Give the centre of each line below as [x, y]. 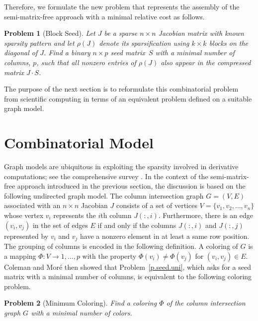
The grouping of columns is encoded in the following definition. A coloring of [121, 246]
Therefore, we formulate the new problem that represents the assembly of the [122, 6]
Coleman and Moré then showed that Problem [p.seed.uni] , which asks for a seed [128, 267]
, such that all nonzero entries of [86, 62]
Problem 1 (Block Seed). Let [50, 33]
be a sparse [121, 33]
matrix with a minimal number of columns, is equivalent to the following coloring [128, 276]
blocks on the [229, 43]
